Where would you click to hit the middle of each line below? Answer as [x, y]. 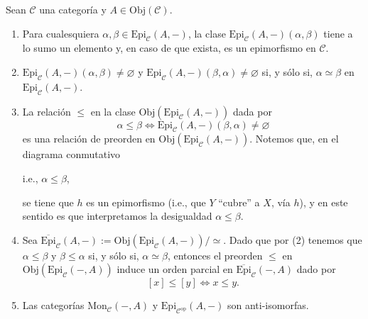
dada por [253, 111]
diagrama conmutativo [71, 154]
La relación [47, 111]
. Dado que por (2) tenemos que [293, 239]
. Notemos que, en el [294, 139]
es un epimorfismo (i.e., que [146, 202]
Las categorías [53, 305]
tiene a [338, 33]
